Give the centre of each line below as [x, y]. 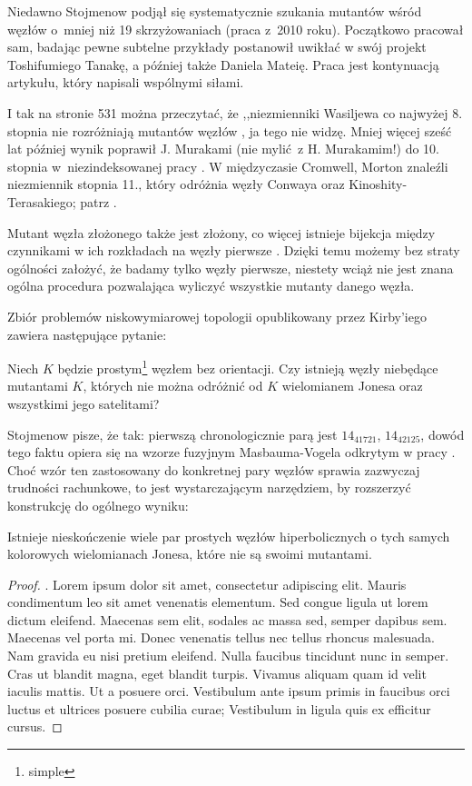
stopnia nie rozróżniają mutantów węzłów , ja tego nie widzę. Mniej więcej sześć [230, 130]
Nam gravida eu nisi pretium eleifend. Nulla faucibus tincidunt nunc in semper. [228, 656]
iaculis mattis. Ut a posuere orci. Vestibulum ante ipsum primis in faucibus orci [229, 691]
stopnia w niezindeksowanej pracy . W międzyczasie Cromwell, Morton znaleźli [228, 166]
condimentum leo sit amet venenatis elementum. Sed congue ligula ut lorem [218, 602]
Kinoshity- [378, 184]
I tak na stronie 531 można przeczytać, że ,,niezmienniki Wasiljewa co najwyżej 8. [235, 112]
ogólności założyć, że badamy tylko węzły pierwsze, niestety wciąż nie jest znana [231, 268]
